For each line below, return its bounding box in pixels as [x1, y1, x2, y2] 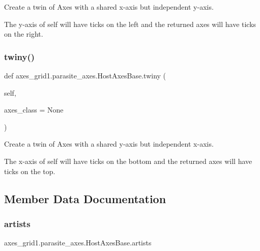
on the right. [4, 29, 43, 39]
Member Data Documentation [4, 190, 166, 206]
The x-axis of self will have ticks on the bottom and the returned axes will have [4, 155, 252, 166]
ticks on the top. [4, 165, 55, 176]
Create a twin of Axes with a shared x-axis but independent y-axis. [4, 2, 214, 12]
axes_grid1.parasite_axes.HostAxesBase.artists [4, 237, 152, 248]
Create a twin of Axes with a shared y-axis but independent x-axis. [4, 138, 214, 149]
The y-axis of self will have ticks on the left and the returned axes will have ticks [4, 18, 256, 29]
